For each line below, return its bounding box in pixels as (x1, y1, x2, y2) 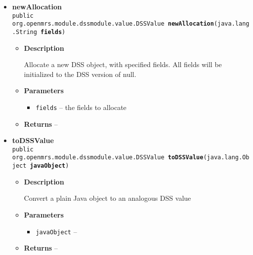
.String (12, 28, 37, 36)
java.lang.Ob (207, 154, 250, 161)
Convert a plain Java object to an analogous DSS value (24, 193, 191, 203)
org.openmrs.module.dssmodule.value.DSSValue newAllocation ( (12, 20, 218, 28)
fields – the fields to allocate (36, 102, 126, 112)
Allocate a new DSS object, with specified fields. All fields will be (24, 59, 222, 70)
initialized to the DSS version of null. (24, 69, 136, 79)
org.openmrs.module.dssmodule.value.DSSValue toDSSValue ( (12, 154, 207, 161)
